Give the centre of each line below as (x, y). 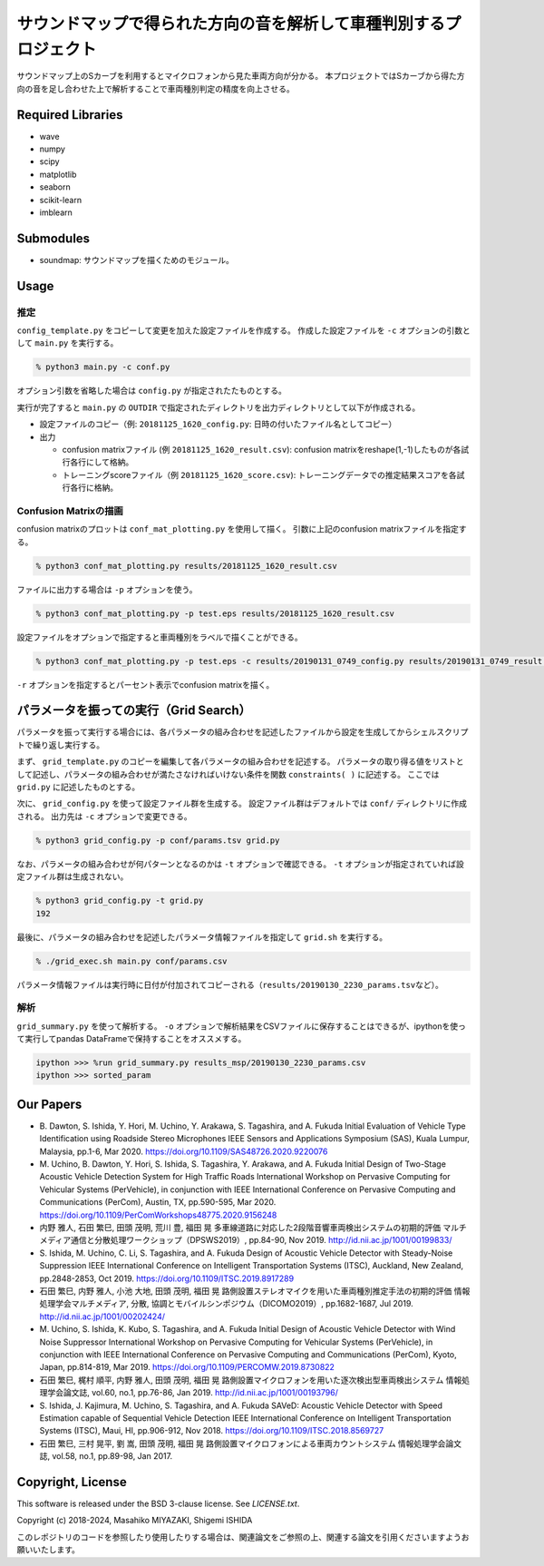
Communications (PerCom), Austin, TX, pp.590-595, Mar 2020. (158, 1202)
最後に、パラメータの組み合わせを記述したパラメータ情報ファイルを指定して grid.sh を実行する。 (202, 937)
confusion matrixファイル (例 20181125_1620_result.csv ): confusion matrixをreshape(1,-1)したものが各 (262, 449)
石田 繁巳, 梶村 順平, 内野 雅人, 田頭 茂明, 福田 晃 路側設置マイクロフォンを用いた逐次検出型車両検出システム (242, 1380)
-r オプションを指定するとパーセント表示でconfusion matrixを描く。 (146, 684)
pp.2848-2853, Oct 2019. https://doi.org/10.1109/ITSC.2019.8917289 (167, 1278)
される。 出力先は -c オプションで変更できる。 (104, 816)
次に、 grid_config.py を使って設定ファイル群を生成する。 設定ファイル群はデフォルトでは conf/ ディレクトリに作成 (242, 804)
